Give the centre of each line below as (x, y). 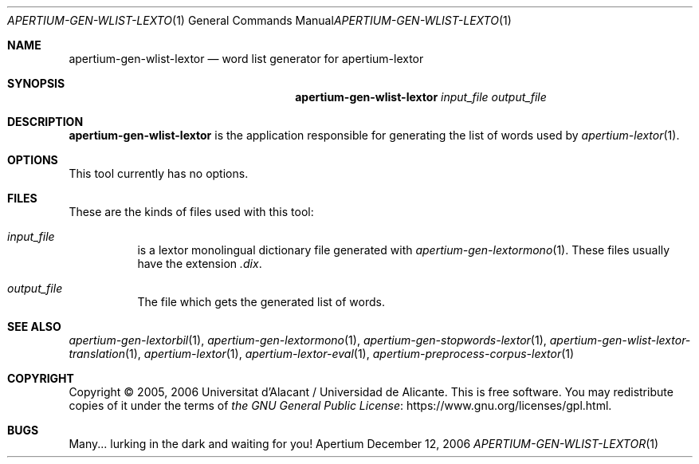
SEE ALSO (34, 326)
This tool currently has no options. (159, 173)
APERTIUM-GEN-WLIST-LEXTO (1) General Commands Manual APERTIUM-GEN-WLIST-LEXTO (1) (259, 20)
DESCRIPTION (45, 122)
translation (97, 354)
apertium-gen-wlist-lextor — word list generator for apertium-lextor (246, 59)
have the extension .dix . (200, 263)
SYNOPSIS (36, 83)
